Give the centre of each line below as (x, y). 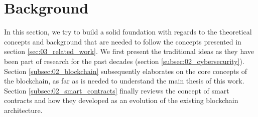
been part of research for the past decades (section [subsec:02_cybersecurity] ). (124, 61)
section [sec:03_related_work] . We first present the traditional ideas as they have (129, 51)
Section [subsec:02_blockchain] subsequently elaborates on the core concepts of (125, 71)
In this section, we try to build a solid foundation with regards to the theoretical (128, 32)
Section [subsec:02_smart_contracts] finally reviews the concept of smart (117, 90)
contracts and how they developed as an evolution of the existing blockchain (121, 100)
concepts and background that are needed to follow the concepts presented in (123, 41)
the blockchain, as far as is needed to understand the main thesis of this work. (124, 81)
